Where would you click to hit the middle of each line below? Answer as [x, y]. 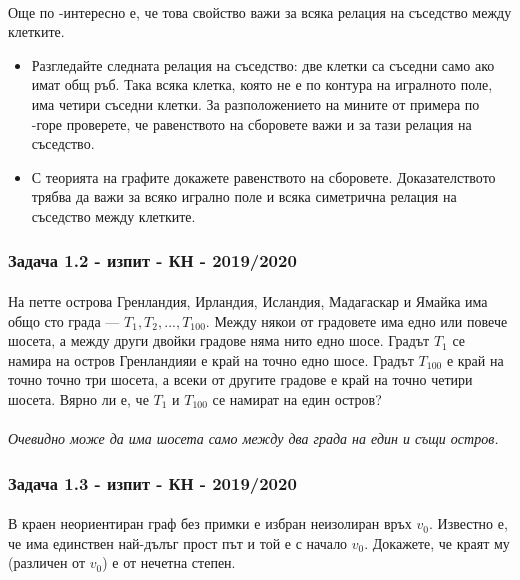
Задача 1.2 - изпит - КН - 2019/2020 [152, 260]
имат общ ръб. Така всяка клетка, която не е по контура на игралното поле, [262, 84]
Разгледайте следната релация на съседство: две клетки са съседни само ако [263, 64]
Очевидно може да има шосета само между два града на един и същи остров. [253, 438]
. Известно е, [468, 523]
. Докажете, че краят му [437, 542]
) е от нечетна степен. [169, 562]
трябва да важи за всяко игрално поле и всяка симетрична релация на [244, 196]
